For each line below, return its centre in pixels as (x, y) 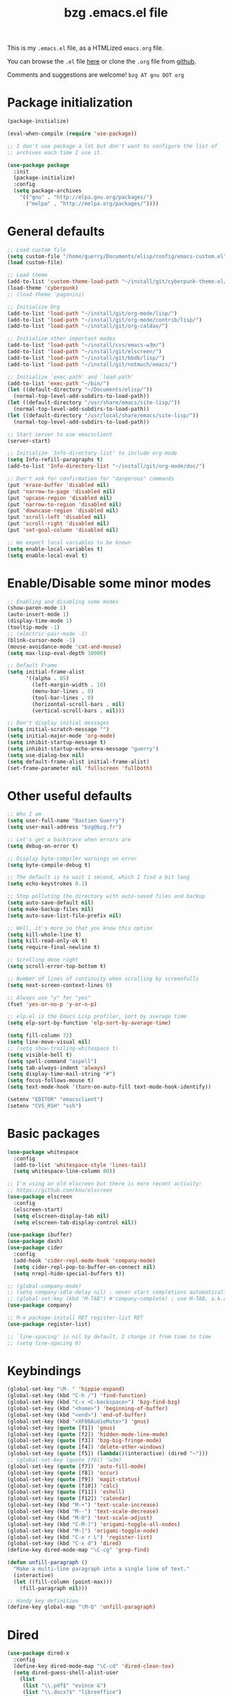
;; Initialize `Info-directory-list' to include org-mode (92, 453)
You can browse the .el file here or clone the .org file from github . (102, 62)
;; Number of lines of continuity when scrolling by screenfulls (103, 979)
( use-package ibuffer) (40, 1235)
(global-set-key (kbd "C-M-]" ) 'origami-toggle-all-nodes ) (94, 1524)
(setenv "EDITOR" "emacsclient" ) (55, 1100)
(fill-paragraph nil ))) (54, 1588)
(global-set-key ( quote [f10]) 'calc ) (63, 1486)
